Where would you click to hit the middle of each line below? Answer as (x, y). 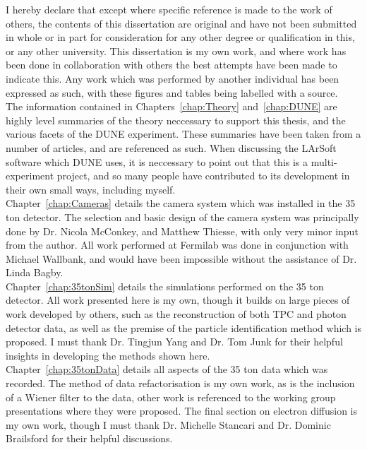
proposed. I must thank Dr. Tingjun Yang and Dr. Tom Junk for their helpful (174, 342)
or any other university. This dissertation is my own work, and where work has (176, 51)
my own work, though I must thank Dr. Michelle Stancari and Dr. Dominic (168, 424)
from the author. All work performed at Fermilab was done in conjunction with (177, 245)
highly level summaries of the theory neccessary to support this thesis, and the (176, 120)
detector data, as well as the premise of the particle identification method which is (183, 327)
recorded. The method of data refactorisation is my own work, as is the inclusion (180, 383)
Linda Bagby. (35, 272)
